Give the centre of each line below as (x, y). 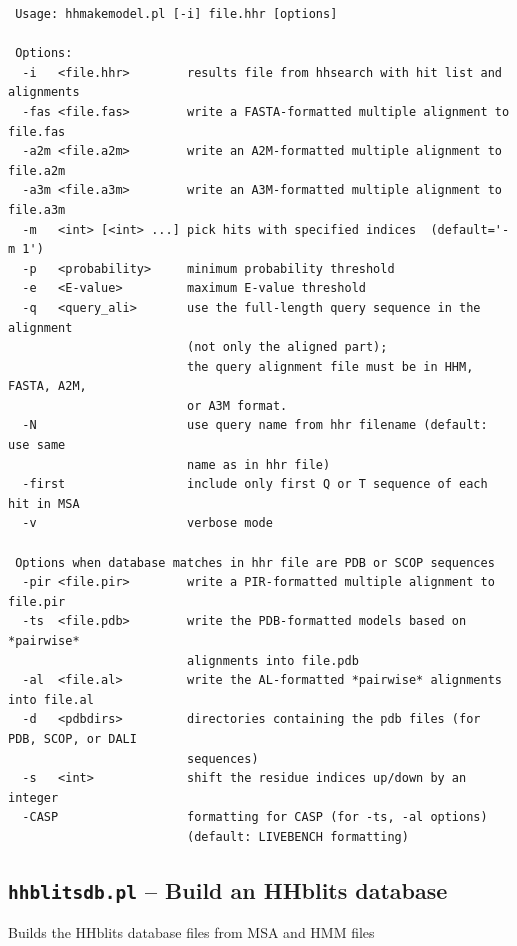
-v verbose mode (147, 523)
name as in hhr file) (258, 464)
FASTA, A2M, (47, 386)
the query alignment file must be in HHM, (330, 366)
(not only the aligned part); (287, 347)
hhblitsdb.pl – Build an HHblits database (228, 889)
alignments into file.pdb (272, 660)
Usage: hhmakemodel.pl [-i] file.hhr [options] (176, 14)
